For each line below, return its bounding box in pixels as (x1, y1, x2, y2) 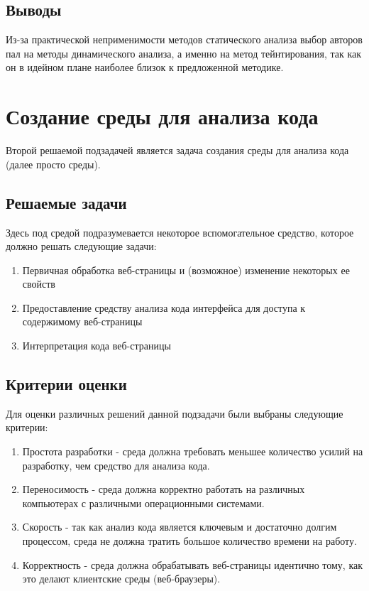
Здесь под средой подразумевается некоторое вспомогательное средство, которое (6, 224, 354, 239)
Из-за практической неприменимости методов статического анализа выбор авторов (6, 32, 363, 47)
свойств (22, 276, 55, 291)
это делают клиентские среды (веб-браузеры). (22, 571, 221, 586)
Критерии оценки (6, 373, 127, 395)
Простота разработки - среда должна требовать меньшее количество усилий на (22, 444, 363, 459)
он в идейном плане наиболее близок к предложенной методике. (6, 60, 284, 75)
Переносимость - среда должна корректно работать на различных (22, 482, 305, 497)
